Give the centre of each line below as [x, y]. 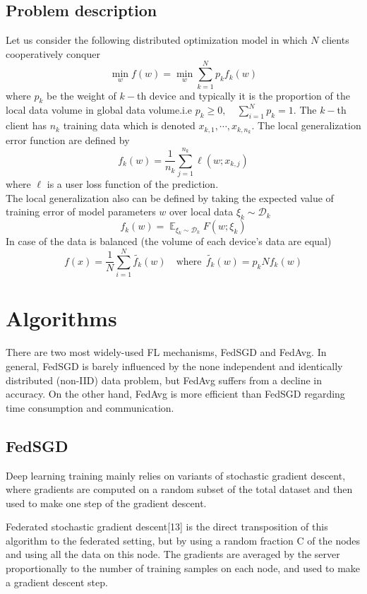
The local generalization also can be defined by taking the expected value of [170, 197]
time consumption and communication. [90, 407]
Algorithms [61, 318]
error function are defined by [68, 139]
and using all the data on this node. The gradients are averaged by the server [173, 554]
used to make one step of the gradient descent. [106, 503]
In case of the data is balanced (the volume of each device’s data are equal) [169, 241]
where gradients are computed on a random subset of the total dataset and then [179, 489]
